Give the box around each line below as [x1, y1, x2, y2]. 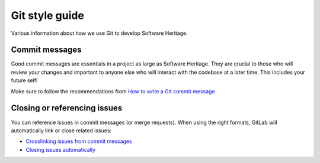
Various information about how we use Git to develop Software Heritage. [11, 30, 188, 37]
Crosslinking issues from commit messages [25, 138, 133, 145]
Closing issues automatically [25, 146, 96, 153]
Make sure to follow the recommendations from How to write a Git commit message [11, 87, 216, 94]
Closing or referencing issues [11, 103, 123, 113]
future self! [11, 77, 38, 84]
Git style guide [11, 9, 84, 22]
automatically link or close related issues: [11, 127, 112, 134]
